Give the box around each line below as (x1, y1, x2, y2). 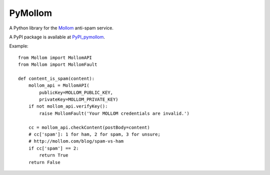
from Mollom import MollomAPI (18, 55, 92, 60)
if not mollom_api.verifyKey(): (28, 104, 108, 109)
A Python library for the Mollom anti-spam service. (9, 25, 113, 31)
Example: (9, 43, 28, 49)
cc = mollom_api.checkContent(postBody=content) (28, 125, 150, 130)
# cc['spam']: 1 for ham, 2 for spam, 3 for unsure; (28, 132, 161, 137)
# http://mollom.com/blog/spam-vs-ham (28, 139, 124, 144)
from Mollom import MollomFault (18, 62, 97, 67)
